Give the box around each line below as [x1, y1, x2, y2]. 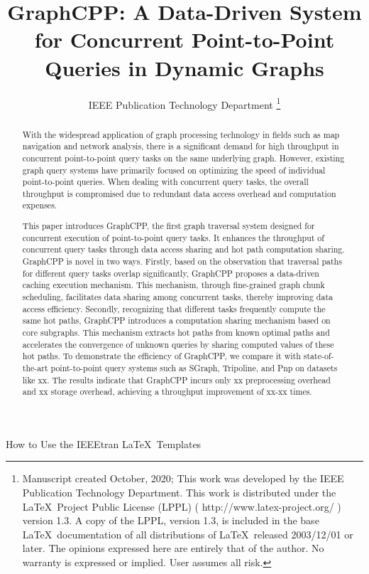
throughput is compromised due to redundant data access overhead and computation [22, 187, 336, 199]
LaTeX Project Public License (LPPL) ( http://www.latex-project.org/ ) [22, 499, 341, 514]
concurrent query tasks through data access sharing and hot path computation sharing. [22, 243, 345, 255]
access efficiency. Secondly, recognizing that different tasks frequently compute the [22, 302, 326, 314]
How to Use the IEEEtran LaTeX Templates [6, 436, 202, 451]
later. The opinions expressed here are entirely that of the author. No [22, 541, 324, 556]
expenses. [22, 199, 57, 211]
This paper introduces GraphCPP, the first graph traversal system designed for [22, 220, 315, 232]
